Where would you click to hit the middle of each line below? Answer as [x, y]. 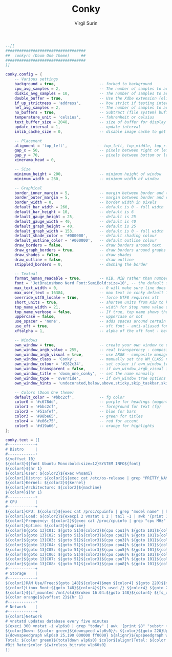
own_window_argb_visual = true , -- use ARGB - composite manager [92, 355]
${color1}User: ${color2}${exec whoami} [49, 473]
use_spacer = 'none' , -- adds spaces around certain [90, 321]
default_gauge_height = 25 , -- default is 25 [76, 217]
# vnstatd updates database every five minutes [57, 621]
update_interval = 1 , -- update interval [78, 127]
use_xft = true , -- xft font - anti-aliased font [92, 326]
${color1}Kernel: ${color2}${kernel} [46, 483]
